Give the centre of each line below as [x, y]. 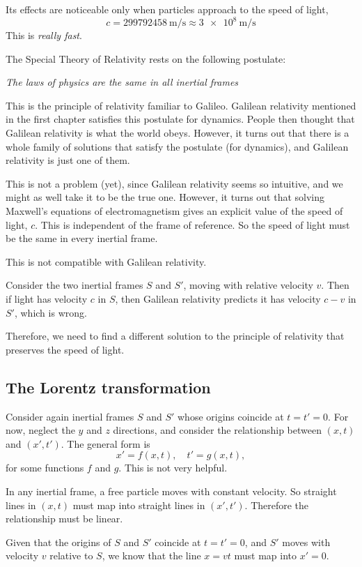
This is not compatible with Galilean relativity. [106, 261]
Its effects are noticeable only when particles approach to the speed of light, [167, 9]
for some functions [45, 468]
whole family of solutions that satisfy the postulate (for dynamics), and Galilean [177, 146]
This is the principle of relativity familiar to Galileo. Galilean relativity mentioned [181, 105]
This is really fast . [44, 35]
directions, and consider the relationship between [217, 430]
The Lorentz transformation [108, 387]
